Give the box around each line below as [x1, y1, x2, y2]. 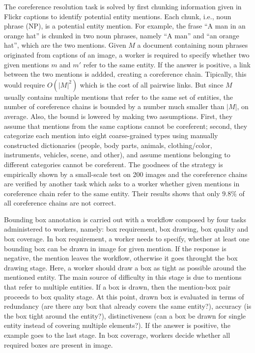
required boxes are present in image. [4, 339, 113, 350]
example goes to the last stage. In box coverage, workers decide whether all [4, 330, 230, 340]
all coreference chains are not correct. [4, 198, 116, 208]
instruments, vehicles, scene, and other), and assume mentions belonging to [4, 149, 230, 160]
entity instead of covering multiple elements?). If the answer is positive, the [4, 320, 230, 330]
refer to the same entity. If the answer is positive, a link [83, 59, 251, 69]
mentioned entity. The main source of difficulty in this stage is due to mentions [4, 272, 242, 282]
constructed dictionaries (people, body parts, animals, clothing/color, [4, 140, 212, 150]
